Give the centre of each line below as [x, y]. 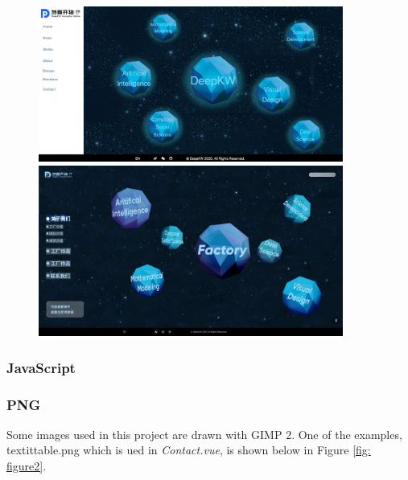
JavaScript [41, 367]
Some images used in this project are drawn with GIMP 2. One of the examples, [204, 434]
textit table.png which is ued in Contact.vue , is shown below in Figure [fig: [189, 450]
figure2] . [27, 466]
